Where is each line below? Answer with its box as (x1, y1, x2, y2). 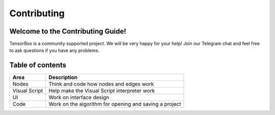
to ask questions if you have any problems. (9, 47, 99, 53)
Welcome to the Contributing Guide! (9, 27, 127, 36)
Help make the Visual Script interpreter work (48, 87, 155, 94)
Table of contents (9, 61, 66, 70)
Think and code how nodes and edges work (48, 80, 154, 88)
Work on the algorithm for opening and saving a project (48, 101, 181, 108)
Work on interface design (48, 94, 109, 101)
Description (48, 74, 78, 81)
